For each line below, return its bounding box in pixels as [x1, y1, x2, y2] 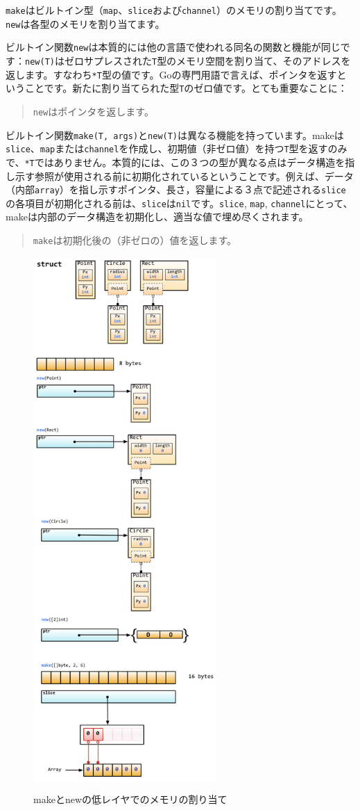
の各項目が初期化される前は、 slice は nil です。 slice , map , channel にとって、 [6, 195, 353, 210]
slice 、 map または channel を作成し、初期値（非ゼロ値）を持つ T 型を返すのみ [6, 141, 348, 156]
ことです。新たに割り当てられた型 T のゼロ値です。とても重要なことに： [24, 81, 348, 95]
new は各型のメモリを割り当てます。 [6, 16, 165, 31]
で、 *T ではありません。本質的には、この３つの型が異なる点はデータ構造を [6, 154, 345, 169]
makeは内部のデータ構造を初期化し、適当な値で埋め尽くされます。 [6, 209, 309, 224]
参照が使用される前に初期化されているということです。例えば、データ [34, 168, 354, 183]
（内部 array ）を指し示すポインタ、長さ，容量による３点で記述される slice [6, 182, 346, 197]
